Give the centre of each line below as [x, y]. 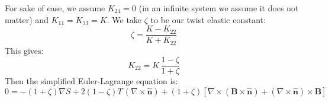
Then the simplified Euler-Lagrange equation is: [91, 81]
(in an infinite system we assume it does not [219, 8]
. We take [124, 19]
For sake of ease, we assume [55, 8]
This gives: [24, 50]
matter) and [27, 19]
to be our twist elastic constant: [208, 19]
